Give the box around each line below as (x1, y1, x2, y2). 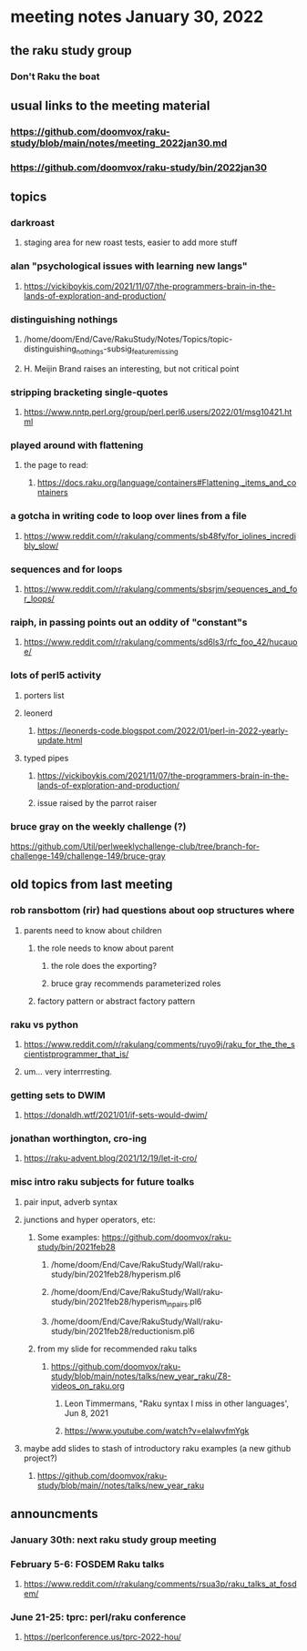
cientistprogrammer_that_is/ (23, 1048, 129, 1059)
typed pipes (23, 752, 69, 763)
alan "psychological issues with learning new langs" (10, 260, 248, 272)
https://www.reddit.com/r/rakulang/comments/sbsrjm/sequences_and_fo (23, 584, 298, 594)
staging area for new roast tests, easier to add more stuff (23, 237, 238, 248)
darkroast (10, 217, 56, 229)
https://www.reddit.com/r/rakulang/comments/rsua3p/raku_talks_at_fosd (23, 1578, 297, 1590)
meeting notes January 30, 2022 (10, 6, 264, 27)
